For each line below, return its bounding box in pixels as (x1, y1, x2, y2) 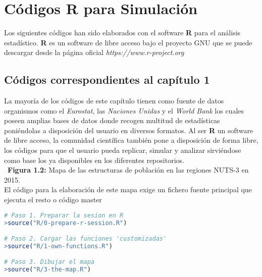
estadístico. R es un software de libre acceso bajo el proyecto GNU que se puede (4, 37, 252, 47)
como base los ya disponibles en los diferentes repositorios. (4, 154, 184, 165)
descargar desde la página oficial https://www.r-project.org (4, 47, 184, 58)
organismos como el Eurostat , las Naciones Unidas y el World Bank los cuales (4, 105, 244, 116)
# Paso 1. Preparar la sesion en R (4, 211, 124, 219)
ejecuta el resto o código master (4, 194, 102, 205)
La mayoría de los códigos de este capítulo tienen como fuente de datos (4, 95, 224, 106)
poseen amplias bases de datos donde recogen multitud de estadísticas (4, 115, 220, 126)
